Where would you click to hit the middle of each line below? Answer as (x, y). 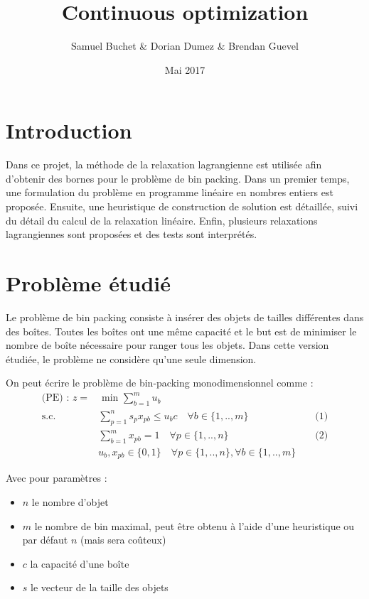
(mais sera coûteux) (123, 540)
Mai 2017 (185, 69)
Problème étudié (89, 283)
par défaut (45, 540)
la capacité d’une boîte (80, 563)
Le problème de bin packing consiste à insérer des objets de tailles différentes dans (185, 317)
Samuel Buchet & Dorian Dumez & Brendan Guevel (185, 46)
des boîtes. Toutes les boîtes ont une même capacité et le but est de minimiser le (181, 331)
